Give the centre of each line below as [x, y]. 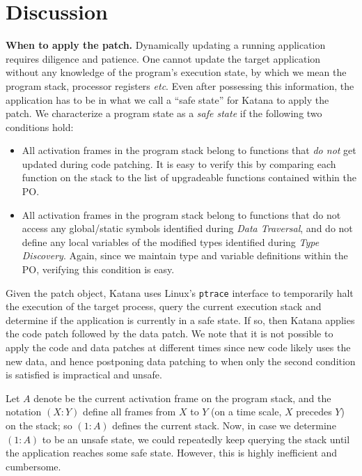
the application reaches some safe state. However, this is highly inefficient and [172, 453]
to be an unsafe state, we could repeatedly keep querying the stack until [196, 439]
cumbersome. [33, 466]
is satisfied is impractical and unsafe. [84, 375]
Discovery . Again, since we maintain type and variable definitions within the [185, 255]
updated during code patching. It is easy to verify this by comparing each [179, 163]
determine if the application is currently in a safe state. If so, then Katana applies [180, 320]
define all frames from [129, 412]
